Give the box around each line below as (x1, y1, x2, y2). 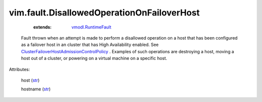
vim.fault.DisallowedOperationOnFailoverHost (9, 7, 200, 18)
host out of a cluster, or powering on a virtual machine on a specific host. (21, 56, 167, 61)
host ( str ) (21, 77, 40, 83)
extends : (33, 24, 52, 30)
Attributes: (9, 66, 30, 72)
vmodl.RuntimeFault (71, 24, 112, 30)
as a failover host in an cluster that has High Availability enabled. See (21, 42, 159, 48)
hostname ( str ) (21, 86, 51, 92)
